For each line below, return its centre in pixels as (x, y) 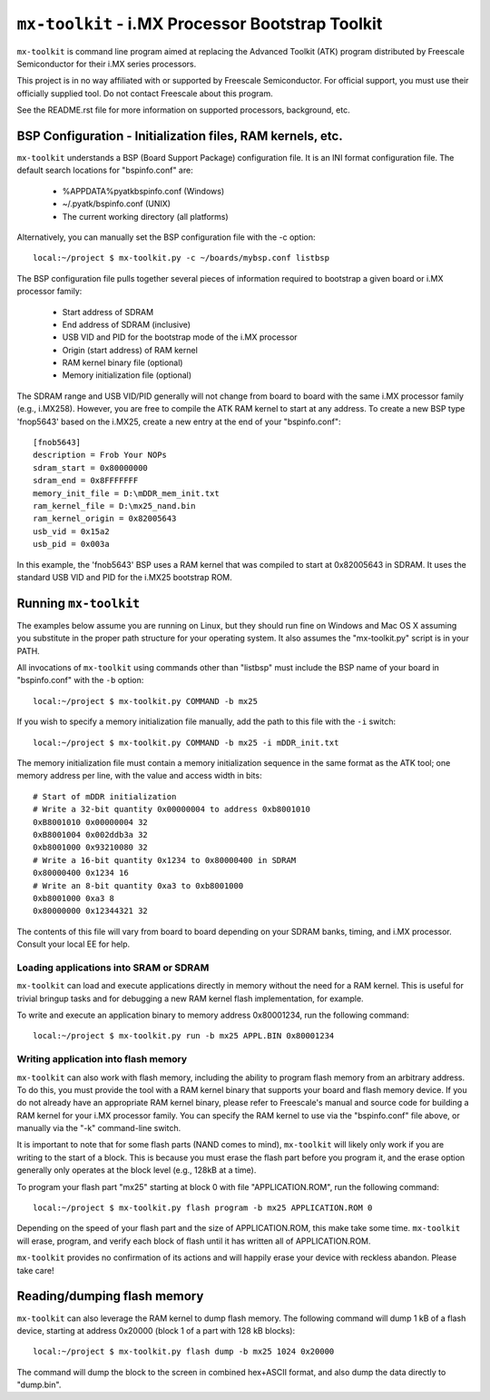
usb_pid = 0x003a (71, 544)
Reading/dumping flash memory (110, 1296)
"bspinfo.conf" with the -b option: (80, 680)
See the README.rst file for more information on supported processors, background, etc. (183, 110)
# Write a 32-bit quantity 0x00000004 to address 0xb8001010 (171, 809)
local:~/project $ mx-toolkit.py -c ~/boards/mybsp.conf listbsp (181, 258)
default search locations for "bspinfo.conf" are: (105, 170)
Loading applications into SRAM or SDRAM (113, 968)
